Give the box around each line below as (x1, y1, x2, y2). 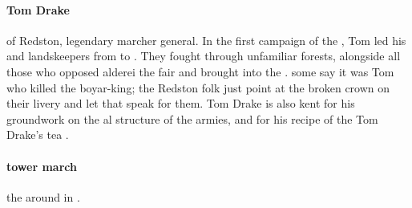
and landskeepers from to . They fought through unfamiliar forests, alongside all (6, 47, 401, 64)
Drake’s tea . (6, 126, 69, 143)
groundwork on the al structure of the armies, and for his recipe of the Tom (6, 110, 378, 127)
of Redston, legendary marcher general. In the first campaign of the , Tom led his (6, 31, 406, 48)
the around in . (6, 188, 80, 205)
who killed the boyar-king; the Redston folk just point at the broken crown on (6, 79, 390, 96)
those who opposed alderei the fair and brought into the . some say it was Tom (6, 63, 394, 80)
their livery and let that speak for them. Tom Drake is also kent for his (6, 95, 355, 112)
